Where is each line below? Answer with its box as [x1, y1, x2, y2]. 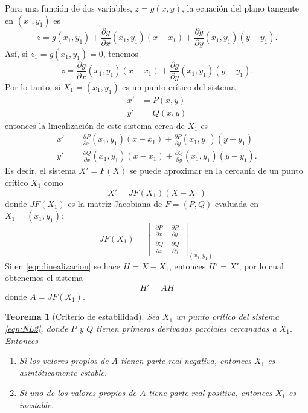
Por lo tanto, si [5, 80, 61, 93]
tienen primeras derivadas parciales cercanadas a [96, 322, 277, 334]
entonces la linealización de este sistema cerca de [5, 119, 185, 131]
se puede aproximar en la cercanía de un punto [129, 164, 303, 177]
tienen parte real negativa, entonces [121, 354, 251, 367]
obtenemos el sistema [5, 271, 83, 284]
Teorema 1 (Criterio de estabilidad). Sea [5, 310, 159, 323]
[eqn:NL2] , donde [5, 322, 68, 334]
